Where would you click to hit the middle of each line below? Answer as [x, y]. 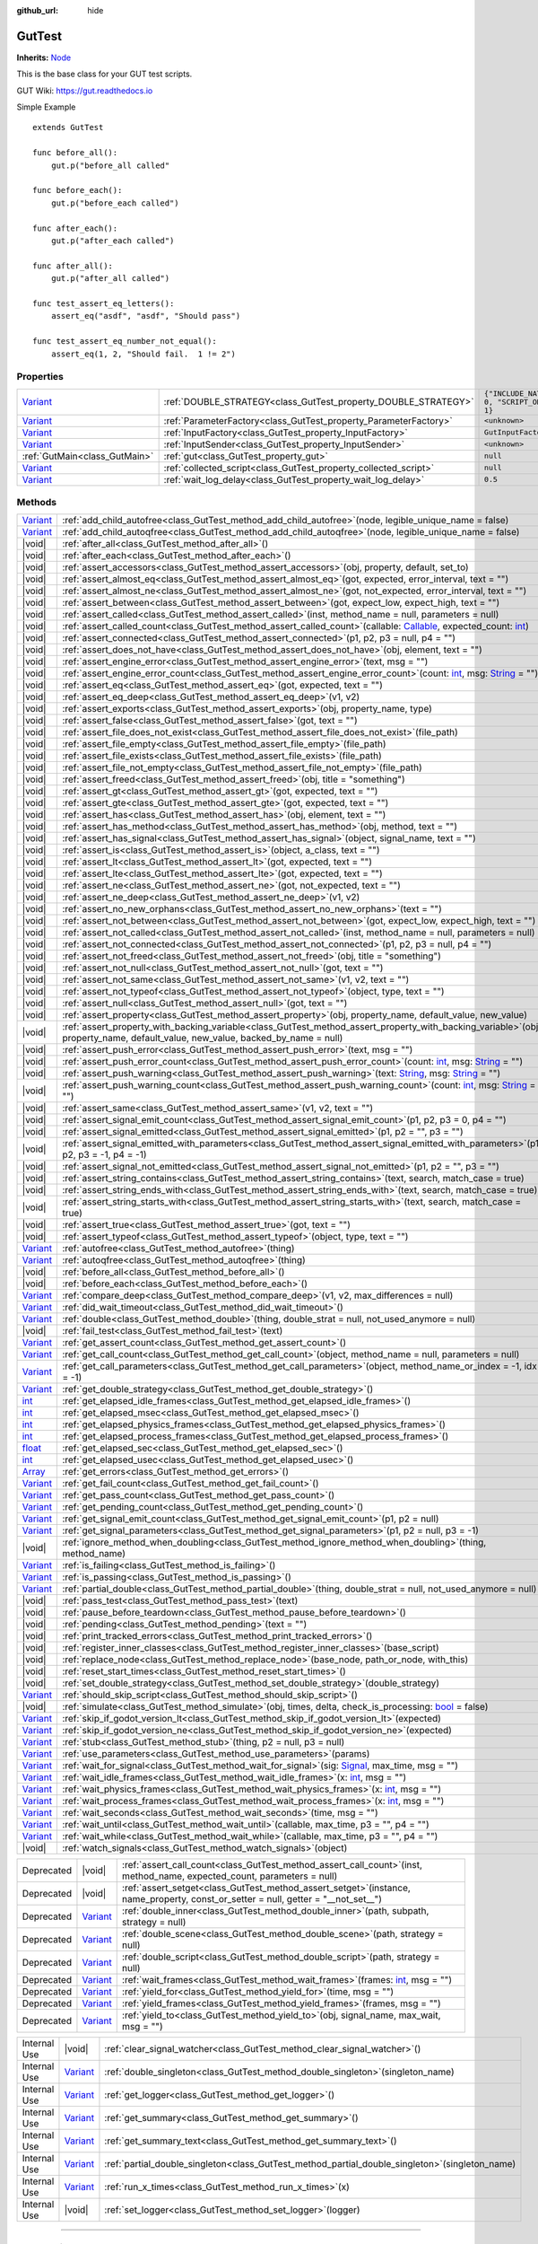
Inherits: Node [44, 57]
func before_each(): [78, 190]
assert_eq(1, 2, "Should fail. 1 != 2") [143, 354]
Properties [40, 377]
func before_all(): [75, 153]
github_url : [37, 10]
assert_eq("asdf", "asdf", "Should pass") [146, 316]
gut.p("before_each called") [115, 203]
